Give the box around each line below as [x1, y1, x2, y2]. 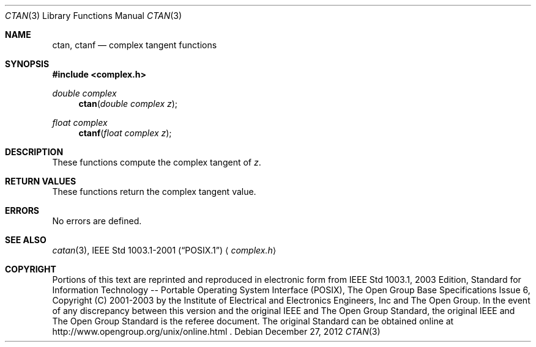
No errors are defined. [52, 216, 142, 226]
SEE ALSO [5, 235, 47, 245]
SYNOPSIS [5, 59, 50, 69]
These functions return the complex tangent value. [52, 186, 256, 197]
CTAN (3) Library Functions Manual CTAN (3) [5, 10, 182, 21]
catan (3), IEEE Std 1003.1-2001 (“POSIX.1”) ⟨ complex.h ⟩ [52, 245, 277, 255]
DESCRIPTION [5, 147, 64, 157]
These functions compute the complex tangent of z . [52, 157, 261, 167]
